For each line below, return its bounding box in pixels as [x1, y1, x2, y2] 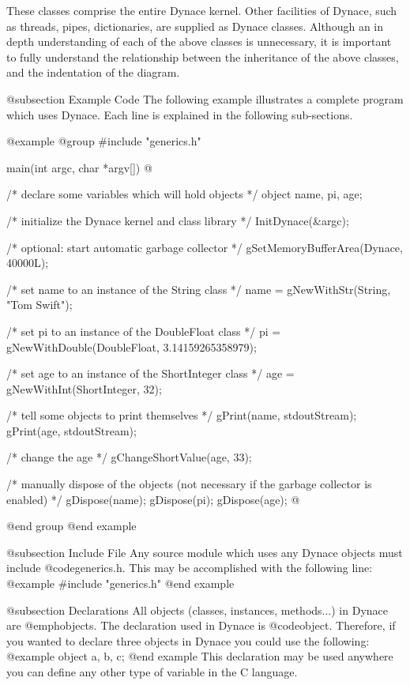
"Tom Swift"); [6, 296, 73, 313]
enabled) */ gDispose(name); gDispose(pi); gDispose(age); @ [6, 491, 300, 507]
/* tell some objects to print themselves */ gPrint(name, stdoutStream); [6, 407, 357, 423]
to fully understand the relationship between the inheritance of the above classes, [6, 48, 399, 65]
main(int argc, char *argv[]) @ [6, 159, 152, 175]
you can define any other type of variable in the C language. [6, 664, 298, 679]
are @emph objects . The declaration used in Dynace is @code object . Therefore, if [6, 617, 396, 634]
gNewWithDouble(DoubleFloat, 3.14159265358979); [6, 338, 257, 355]
